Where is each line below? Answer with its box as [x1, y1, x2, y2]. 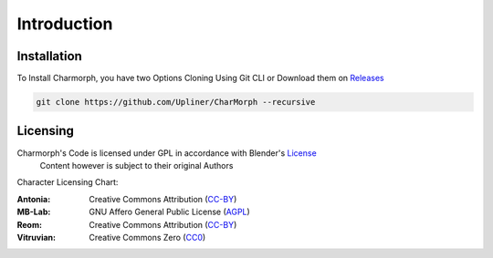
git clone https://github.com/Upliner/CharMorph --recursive [36, 97, 316, 108]
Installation [16, 48, 82, 64]
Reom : [16, 219, 43, 230]
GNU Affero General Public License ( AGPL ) [89, 206, 250, 218]
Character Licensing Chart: [16, 177, 119, 188]
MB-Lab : [16, 206, 51, 218]
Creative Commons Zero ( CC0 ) [89, 232, 206, 243]
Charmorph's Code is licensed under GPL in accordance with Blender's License [16, 147, 317, 159]
